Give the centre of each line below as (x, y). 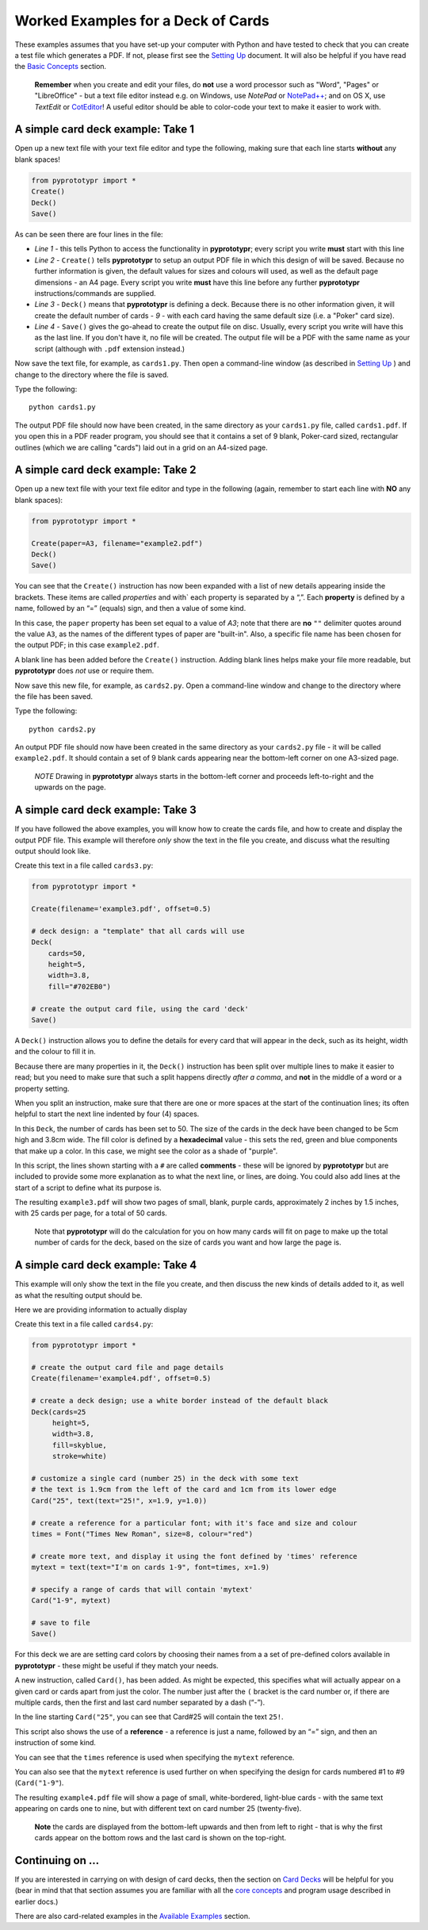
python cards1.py (62, 407)
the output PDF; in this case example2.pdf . (87, 645)
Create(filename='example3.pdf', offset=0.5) (121, 909)
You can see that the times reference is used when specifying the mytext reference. (155, 1757)
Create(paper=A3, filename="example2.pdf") (117, 543)
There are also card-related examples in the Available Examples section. (132, 1916)
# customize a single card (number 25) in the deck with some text (165, 1478)
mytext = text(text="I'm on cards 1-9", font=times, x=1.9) (151, 1567)
